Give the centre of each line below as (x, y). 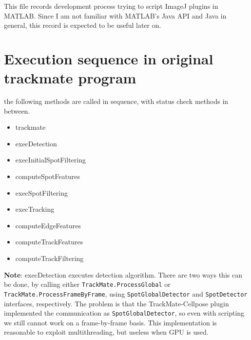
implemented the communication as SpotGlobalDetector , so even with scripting (124, 313)
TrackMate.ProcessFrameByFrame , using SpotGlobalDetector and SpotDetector (126, 293)
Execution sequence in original (109, 58)
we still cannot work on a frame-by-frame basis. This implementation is (110, 322)
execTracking (35, 209)
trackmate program (70, 78)
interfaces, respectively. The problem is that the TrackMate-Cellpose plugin (116, 303)
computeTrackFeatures (49, 242)
